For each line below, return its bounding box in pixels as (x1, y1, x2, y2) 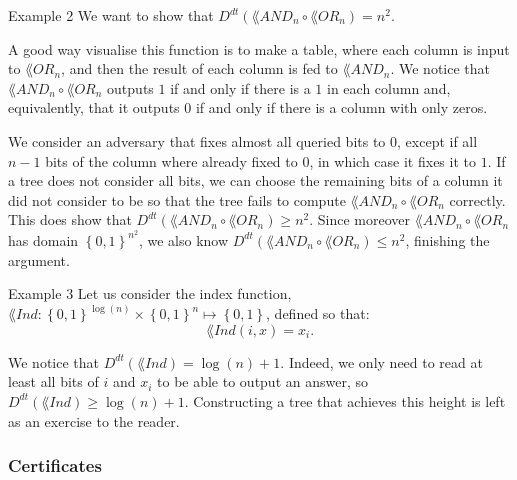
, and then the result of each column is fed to (61, 58, 338, 79)
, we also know (138, 229, 229, 250)
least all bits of (8, 371, 99, 392)
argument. (8, 249, 70, 270)
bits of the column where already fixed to (45, 150, 298, 171)
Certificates (8, 453, 102, 478)
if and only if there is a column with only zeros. (195, 97, 488, 118)
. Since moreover (309, 209, 411, 230)
